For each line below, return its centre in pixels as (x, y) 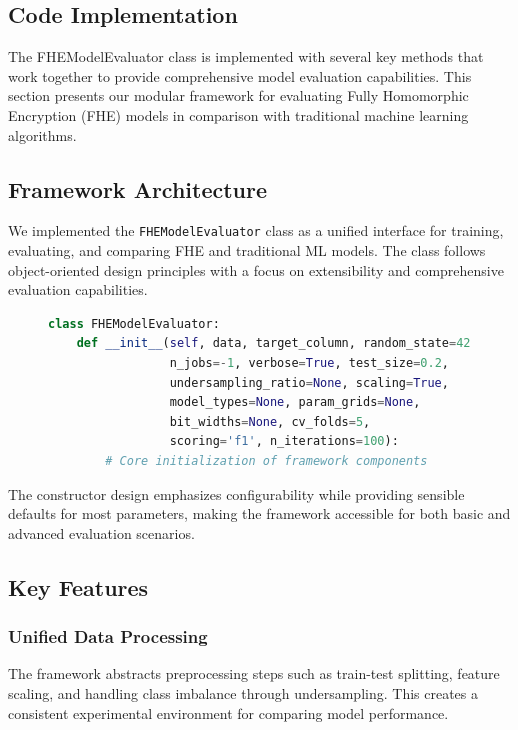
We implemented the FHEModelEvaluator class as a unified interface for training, (256, 230)
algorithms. (42, 134)
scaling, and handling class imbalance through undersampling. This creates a (243, 692)
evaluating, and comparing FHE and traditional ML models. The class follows (247, 250)
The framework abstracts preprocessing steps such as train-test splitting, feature (254, 673)
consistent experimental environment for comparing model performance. (228, 712)
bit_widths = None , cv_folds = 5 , (270, 421)
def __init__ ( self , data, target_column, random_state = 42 (273, 343)
